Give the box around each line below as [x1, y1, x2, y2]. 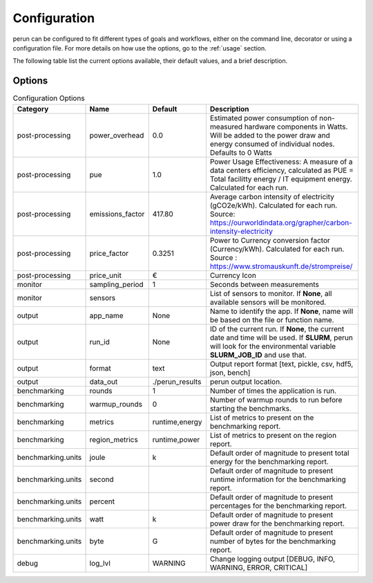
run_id [89, 337, 110, 346]
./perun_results [152, 377, 202, 387]
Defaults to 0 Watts [209, 147, 272, 157]
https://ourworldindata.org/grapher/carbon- [209, 218, 352, 228]
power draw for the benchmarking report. [209, 519, 345, 528]
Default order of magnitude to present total [209, 448, 350, 458]
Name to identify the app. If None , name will [209, 306, 354, 316]
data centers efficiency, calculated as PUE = [209, 165, 354, 175]
